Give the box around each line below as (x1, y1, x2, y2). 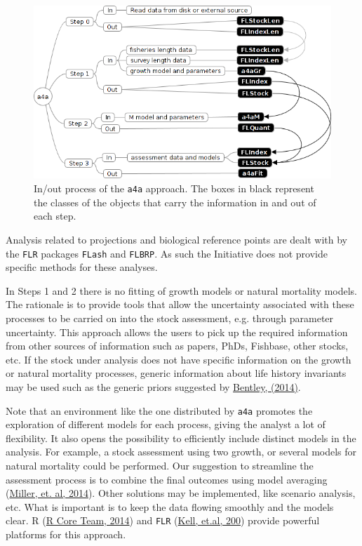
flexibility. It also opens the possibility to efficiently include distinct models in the (6, 430, 356, 445)
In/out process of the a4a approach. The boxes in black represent (34, 181, 314, 196)
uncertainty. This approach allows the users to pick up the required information (6, 324, 348, 339)
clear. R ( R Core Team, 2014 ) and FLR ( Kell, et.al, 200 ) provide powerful (6, 513, 320, 528)
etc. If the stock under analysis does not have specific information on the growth (6, 352, 351, 366)
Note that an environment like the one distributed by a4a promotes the (6, 403, 313, 418)
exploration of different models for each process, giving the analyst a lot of (6, 417, 326, 432)
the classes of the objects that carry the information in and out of (34, 194, 316, 209)
